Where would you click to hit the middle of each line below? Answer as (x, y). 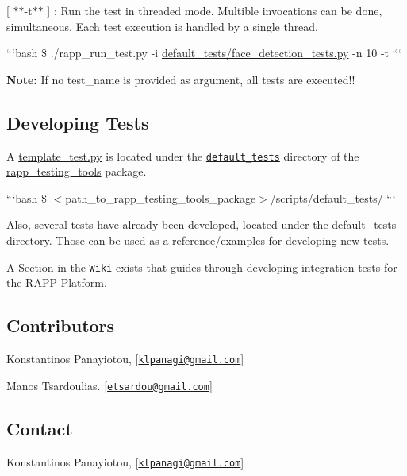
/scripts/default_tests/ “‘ (333, 197)
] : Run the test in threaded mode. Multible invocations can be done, (215, 10)
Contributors (61, 325)
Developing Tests (78, 122)
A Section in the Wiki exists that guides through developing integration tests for (202, 267)
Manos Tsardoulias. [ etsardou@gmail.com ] (109, 385)
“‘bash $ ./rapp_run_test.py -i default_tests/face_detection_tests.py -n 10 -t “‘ (204, 53)
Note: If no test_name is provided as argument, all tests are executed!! (181, 79)
